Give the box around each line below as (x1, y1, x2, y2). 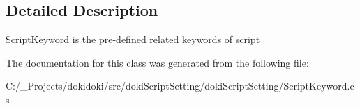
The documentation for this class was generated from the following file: (6, 55, 309, 69)
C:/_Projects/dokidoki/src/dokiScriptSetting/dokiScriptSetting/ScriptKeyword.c (6, 78, 354, 93)
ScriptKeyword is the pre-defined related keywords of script (6, 32, 260, 47)
